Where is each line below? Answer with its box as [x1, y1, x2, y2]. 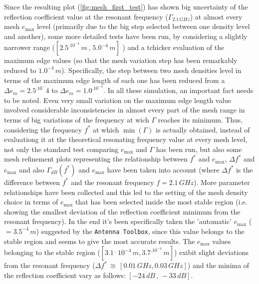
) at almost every [190, 11, 243, 21]
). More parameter [194, 176, 250, 187]
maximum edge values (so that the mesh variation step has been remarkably [4, 55, 238, 65]
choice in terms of [4, 196, 58, 207]
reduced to [4, 64, 36, 75]
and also [19, 164, 44, 174]
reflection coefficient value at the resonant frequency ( [4, 11, 168, 21]
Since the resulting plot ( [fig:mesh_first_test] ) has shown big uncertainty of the [4, 1, 248, 11]
